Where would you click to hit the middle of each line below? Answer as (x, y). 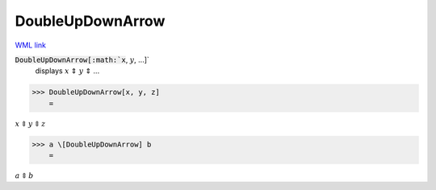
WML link (31, 45)
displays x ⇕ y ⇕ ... (67, 71)
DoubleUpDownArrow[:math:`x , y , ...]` (82, 60)
